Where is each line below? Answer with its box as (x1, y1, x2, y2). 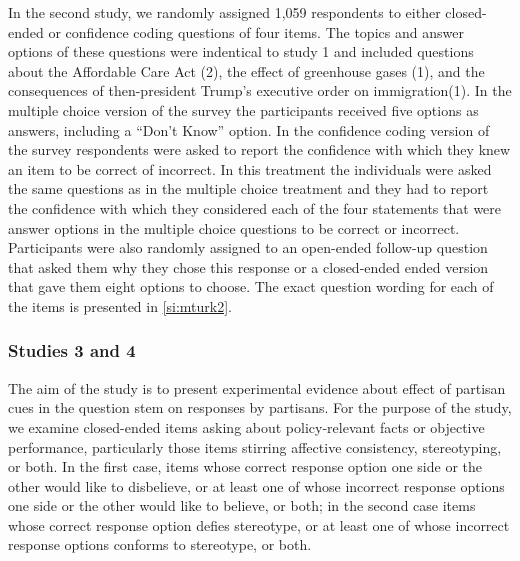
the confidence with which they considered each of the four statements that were (8, 197, 502, 218)
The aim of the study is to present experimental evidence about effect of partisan (8, 377, 506, 398)
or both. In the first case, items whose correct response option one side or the (8, 456, 482, 477)
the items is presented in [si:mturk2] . (8, 295, 233, 316)
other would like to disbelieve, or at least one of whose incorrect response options (8, 475, 505, 496)
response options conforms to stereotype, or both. (8, 534, 312, 555)
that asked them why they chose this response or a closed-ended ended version (8, 256, 489, 277)
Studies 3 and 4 (8, 338, 136, 363)
